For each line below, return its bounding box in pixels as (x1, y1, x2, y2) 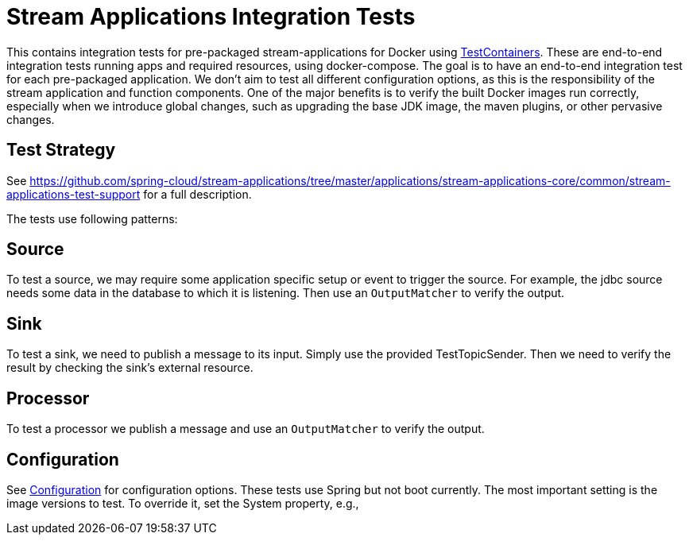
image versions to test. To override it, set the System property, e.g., (6, 496, 359, 510)
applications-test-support (6, 187, 141, 201)
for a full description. (143, 187, 252, 201)
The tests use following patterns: (6, 211, 178, 226)
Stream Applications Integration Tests (6, 3, 416, 30)
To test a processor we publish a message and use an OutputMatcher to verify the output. (6, 422, 485, 436)
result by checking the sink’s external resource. (6, 361, 254, 375)
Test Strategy (6, 140, 116, 160)
